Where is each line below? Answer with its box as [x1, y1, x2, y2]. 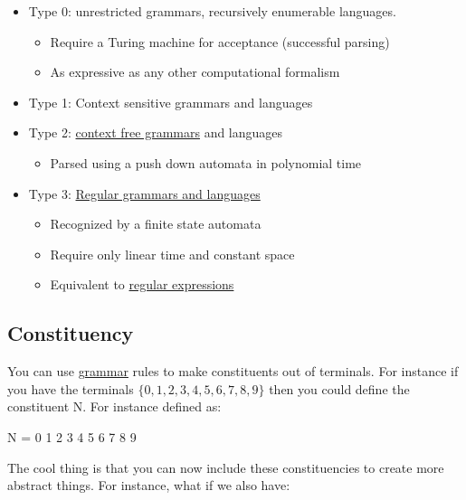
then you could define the [269, 379, 410, 398]
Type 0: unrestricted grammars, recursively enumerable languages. [28, 2, 396, 20]
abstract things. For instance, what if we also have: [7, 476, 290, 495]
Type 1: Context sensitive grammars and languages [28, 92, 313, 111]
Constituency [7, 319, 134, 347]
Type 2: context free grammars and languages [28, 123, 283, 142]
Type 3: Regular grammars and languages [28, 184, 261, 203]
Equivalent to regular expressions [50, 275, 234, 294]
